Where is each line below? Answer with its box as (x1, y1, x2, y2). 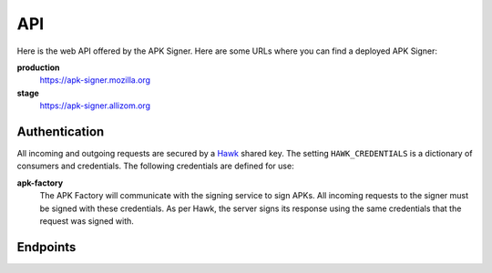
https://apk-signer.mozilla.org (39, 75, 150, 86)
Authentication (16, 124, 105, 139)
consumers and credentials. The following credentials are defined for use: (16, 160, 295, 172)
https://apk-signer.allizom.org (39, 100, 150, 111)
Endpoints (16, 239, 77, 255)
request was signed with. (39, 215, 134, 227)
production (16, 62, 60, 73)
